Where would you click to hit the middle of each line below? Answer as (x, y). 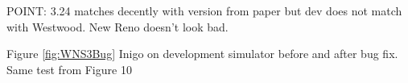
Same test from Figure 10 (69, 69)
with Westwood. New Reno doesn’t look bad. (117, 26)
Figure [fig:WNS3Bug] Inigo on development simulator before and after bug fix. (202, 54)
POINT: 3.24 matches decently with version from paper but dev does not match (204, 10)
